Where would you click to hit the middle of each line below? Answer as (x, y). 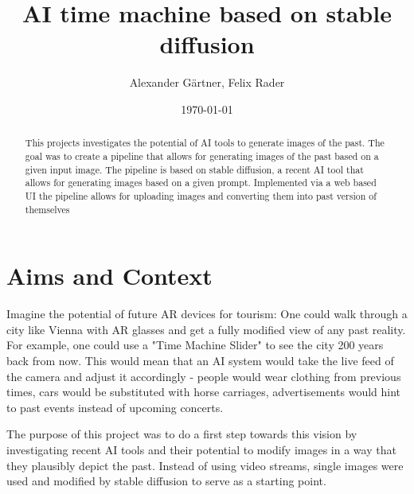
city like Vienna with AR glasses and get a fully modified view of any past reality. (206, 329)
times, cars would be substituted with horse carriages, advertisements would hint (204, 392)
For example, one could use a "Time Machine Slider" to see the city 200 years (195, 345)
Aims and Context (109, 276)
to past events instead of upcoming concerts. (115, 407)
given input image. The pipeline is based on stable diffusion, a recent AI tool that (194, 169)
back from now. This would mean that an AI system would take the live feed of (200, 360)
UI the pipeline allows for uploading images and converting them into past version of (201, 195)
